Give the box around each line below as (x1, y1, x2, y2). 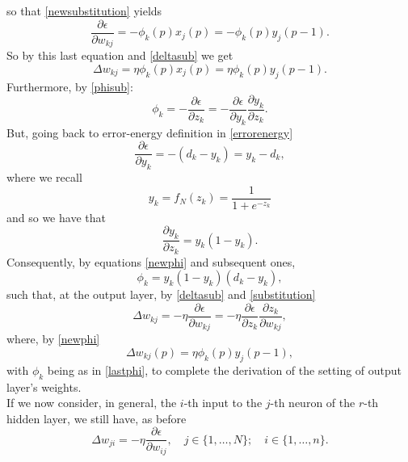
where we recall (6, 169, 82, 186)
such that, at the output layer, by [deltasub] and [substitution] (6, 286, 316, 303)
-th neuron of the (270, 394, 355, 411)
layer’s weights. (6, 378, 82, 395)
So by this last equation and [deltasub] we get (6, 47, 233, 64)
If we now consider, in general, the (6, 394, 177, 411)
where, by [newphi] (6, 330, 100, 347)
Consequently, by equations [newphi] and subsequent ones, (6, 253, 296, 270)
